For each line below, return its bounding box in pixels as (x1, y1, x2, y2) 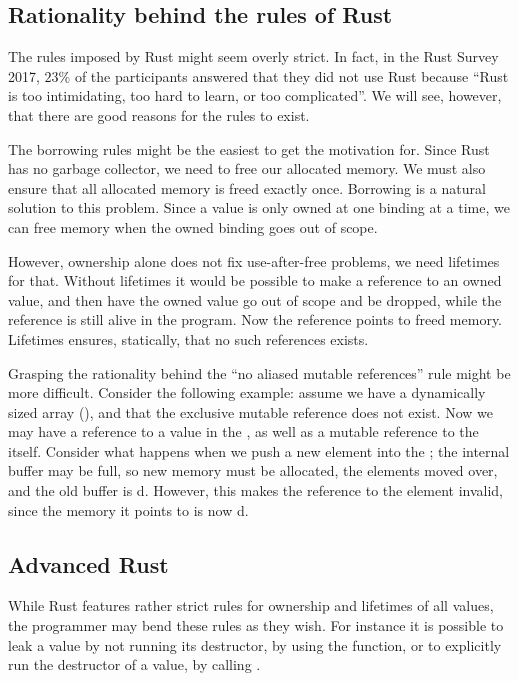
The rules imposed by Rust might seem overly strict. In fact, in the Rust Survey (8, 46, 499, 67)
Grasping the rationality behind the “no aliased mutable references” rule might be (8, 362, 511, 383)
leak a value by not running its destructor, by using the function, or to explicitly (8, 634, 502, 655)
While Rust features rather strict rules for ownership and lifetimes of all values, (8, 595, 494, 616)
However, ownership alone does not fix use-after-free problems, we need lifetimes (8, 250, 500, 271)
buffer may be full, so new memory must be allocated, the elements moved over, (8, 460, 498, 481)
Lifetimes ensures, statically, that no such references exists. (8, 328, 369, 349)
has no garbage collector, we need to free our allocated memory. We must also (8, 158, 486, 179)
